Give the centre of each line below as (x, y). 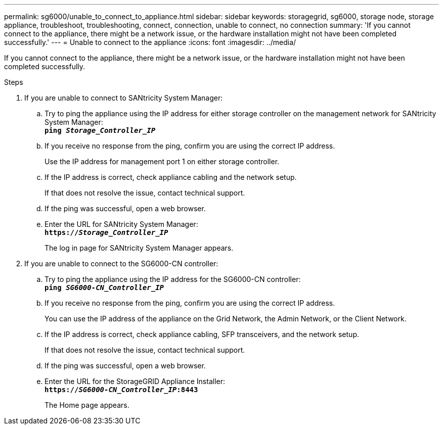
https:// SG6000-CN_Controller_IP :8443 (121, 390)
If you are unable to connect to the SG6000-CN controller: (121, 264)
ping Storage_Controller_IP (100, 130)
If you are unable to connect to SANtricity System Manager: (124, 98)
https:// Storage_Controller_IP (106, 232)
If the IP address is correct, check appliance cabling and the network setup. (171, 177)
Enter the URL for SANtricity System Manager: (121, 224)
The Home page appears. (87, 405)
